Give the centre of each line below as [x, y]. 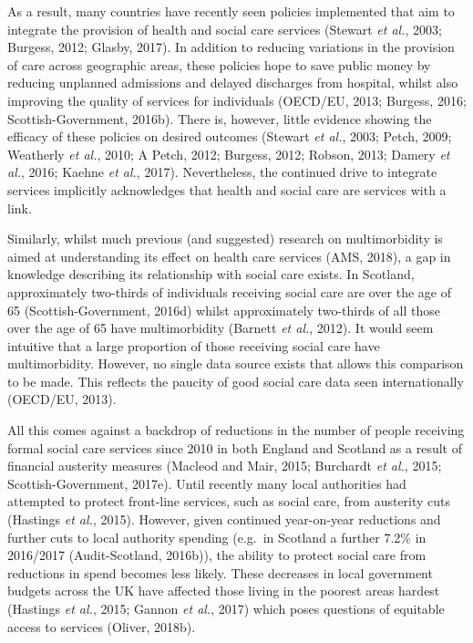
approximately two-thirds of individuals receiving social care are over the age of [229, 291]
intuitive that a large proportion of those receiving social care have [194, 345]
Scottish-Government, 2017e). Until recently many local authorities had [207, 483]
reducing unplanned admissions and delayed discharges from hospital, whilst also [233, 83]
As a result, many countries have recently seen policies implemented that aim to [231, 11]
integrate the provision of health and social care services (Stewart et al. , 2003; [225, 29]
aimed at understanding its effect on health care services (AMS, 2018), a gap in [229, 256]
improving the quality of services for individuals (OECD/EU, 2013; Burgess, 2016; [237, 100]
